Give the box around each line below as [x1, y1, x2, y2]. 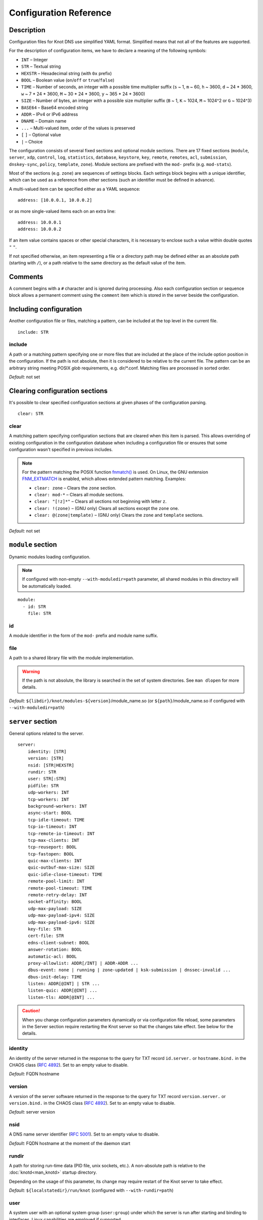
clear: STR [18, 411, 44, 417]
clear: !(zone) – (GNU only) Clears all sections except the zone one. [34, 505, 179, 511]
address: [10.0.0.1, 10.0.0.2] [18, 198, 93, 203]
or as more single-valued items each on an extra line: [9, 208, 116, 214]
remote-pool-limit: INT [27, 878, 85, 884]
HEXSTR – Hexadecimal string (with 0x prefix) [21, 70, 112, 76]
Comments [9, 272, 43, 281]
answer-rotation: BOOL [27, 947, 82, 953]
